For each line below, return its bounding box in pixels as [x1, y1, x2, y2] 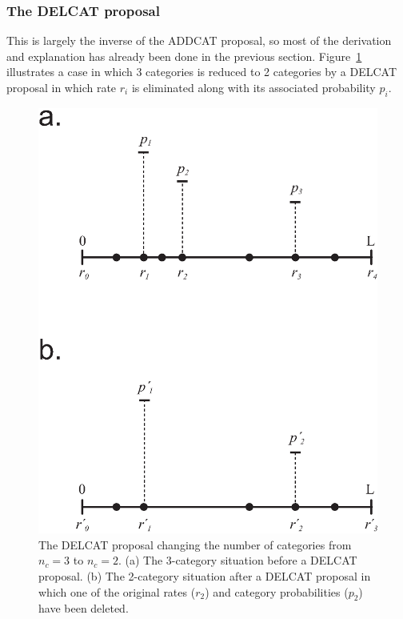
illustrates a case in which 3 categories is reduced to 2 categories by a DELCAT [6, 63, 397, 80]
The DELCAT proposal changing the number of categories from [38, 536, 352, 553]
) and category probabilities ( [205, 583, 349, 600]
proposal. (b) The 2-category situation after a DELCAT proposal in [38, 568, 371, 584]
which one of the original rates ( [38, 583, 196, 600]
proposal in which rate [6, 79, 117, 95]
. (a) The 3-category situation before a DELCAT [118, 552, 357, 569]
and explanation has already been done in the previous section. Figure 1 [6, 47, 362, 64]
